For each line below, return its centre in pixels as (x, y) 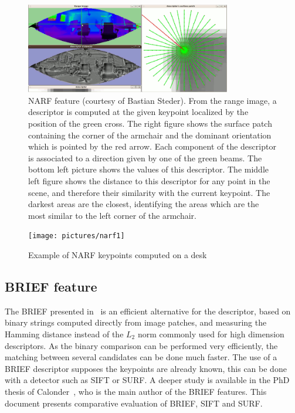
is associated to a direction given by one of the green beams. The (145, 158)
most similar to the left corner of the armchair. (112, 215)
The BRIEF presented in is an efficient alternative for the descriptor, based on (148, 311)
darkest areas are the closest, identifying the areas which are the (144, 204)
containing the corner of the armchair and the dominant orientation (150, 135)
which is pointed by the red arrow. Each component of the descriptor (152, 146)
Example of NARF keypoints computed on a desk (118, 255)
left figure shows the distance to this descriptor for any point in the (149, 180)
